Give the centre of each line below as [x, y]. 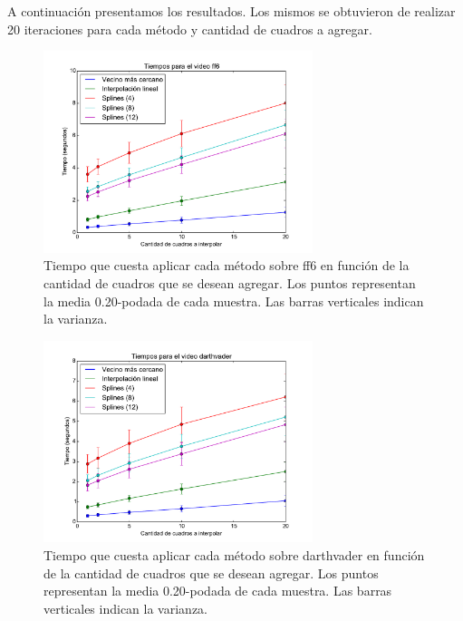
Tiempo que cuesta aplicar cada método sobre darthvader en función [234, 554]
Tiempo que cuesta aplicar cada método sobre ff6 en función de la [227, 265]
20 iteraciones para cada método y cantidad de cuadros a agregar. [190, 29]
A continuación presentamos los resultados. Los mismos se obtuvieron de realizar [231, 11]
